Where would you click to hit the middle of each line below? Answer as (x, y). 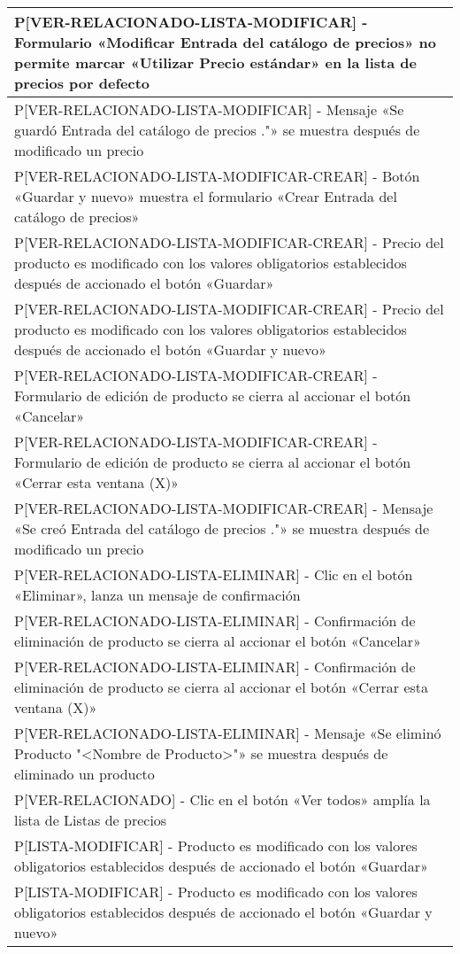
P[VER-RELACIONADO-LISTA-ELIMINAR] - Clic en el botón (214, 574)
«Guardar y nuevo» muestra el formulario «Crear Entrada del (206, 196)
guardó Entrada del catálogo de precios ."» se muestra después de (217, 130)
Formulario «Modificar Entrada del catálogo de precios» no (225, 42)
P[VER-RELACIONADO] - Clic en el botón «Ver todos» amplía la (222, 799)
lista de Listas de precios (91, 820)
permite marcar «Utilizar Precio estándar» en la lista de (215, 62)
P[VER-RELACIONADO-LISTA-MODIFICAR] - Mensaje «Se (209, 109)
